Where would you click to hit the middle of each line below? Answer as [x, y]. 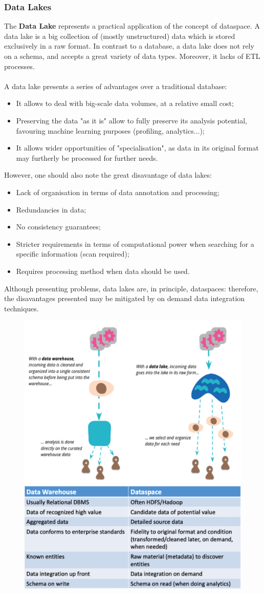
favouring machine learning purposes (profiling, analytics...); [110, 130]
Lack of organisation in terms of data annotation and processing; [118, 192]
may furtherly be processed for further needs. [87, 157]
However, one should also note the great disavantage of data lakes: [108, 175]
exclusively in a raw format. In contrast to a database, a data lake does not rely [129, 46]
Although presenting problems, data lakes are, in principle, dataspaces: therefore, [131, 288]
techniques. [21, 308]
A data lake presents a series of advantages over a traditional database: [116, 86]
